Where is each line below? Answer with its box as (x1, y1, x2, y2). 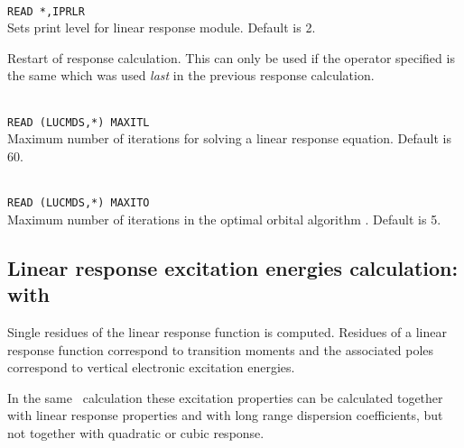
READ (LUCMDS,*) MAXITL (7, 115, 150, 129)
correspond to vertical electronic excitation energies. (7, 358, 295, 377)
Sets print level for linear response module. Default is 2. (7, 18, 316, 37)
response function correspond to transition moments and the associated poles (7, 340, 434, 359)
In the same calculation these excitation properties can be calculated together (7, 388, 443, 407)
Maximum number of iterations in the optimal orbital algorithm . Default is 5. (7, 209, 441, 228)
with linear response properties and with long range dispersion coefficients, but (7, 406, 443, 425)
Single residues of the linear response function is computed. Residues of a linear (7, 322, 448, 341)
